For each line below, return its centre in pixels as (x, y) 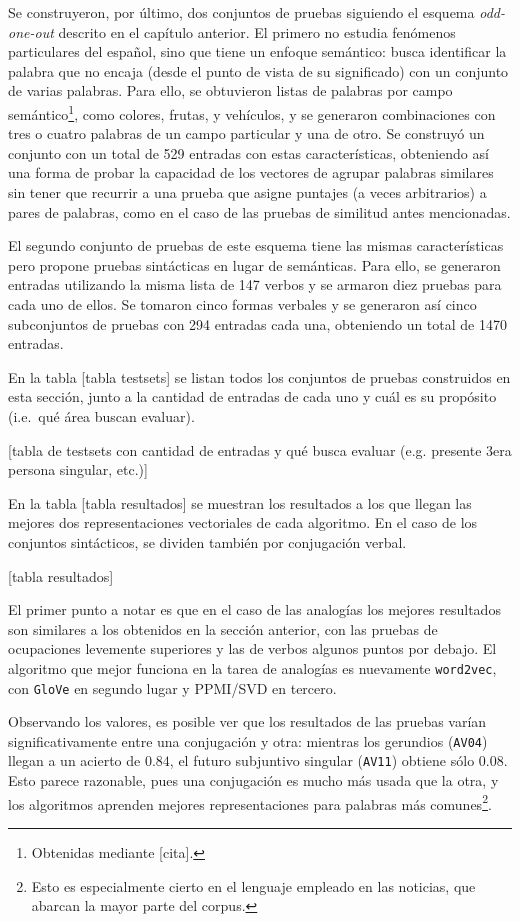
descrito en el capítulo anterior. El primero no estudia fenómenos (257, 31)
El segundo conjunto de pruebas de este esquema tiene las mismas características (256, 245)
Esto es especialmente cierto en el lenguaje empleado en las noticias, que (253, 885)
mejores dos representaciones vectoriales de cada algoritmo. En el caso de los (243, 522)
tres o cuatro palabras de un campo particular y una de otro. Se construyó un (246, 133)
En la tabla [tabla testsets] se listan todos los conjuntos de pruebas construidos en (259, 376)
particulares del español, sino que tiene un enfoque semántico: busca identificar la (257, 51)
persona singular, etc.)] (78, 469)
